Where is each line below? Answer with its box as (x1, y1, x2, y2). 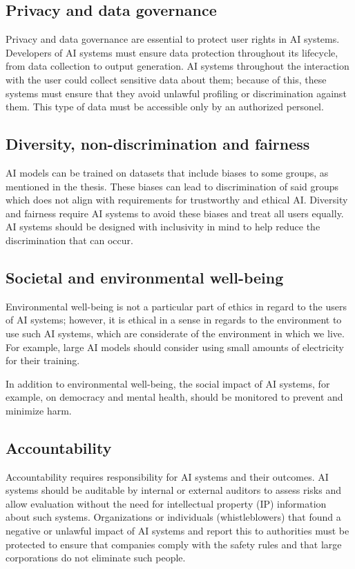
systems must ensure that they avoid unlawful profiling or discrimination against (6, 86, 347, 100)
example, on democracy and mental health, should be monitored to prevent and (6, 390, 343, 404)
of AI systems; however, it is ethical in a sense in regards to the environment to (6, 312, 342, 327)
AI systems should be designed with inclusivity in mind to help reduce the (6, 219, 320, 234)
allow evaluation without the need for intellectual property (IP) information (6, 496, 327, 510)
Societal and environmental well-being (6, 266, 284, 288)
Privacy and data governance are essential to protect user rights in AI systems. (6, 32, 340, 46)
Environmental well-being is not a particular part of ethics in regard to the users (6, 299, 347, 313)
